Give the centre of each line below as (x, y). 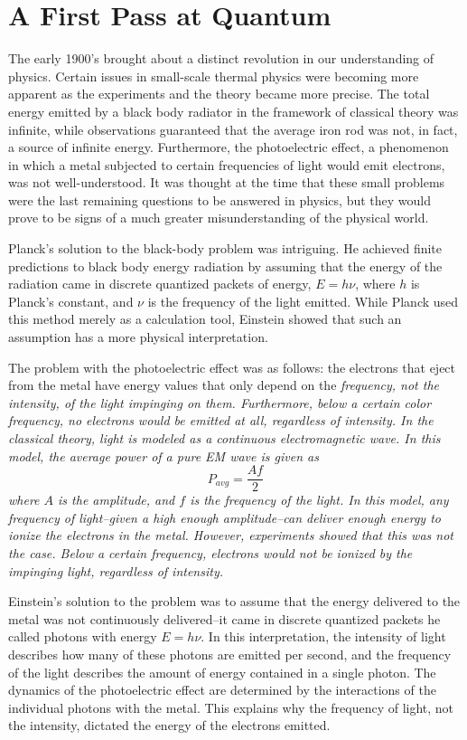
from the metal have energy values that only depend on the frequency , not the (224, 385)
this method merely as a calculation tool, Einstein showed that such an (205, 319)
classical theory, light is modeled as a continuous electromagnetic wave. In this (224, 438)
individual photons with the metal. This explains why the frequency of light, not (231, 707)
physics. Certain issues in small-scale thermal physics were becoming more (214, 76)
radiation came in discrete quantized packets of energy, (160, 284)
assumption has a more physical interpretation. (138, 337)
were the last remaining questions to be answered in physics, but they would (220, 199)
